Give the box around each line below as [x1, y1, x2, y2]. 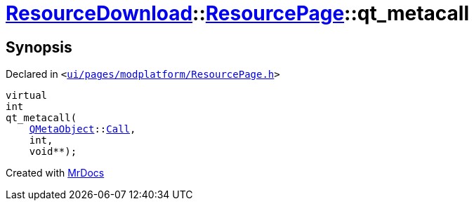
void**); [29, 146, 77, 158]
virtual [6, 90, 48, 102]
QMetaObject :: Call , [29, 123, 136, 135]
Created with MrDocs [6, 167, 105, 179]
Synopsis [6, 38, 72, 56]
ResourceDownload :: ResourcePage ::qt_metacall [6, 1, 470, 25]
